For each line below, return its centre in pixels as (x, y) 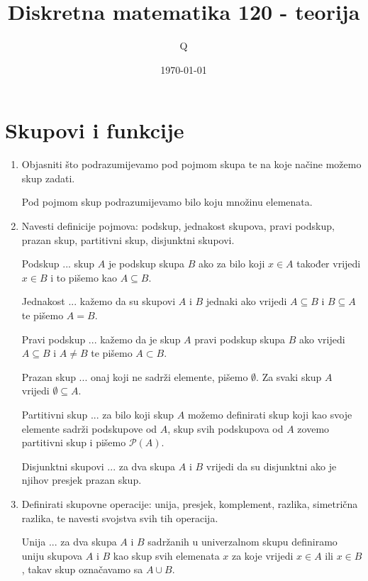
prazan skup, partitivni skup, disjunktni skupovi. (128, 239)
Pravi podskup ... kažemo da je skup (101, 339)
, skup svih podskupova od (225, 428)
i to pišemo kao (84, 277)
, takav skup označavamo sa (82, 569)
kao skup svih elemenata (166, 555)
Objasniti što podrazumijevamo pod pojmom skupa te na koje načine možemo (191, 164)
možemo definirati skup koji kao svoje (270, 414)
